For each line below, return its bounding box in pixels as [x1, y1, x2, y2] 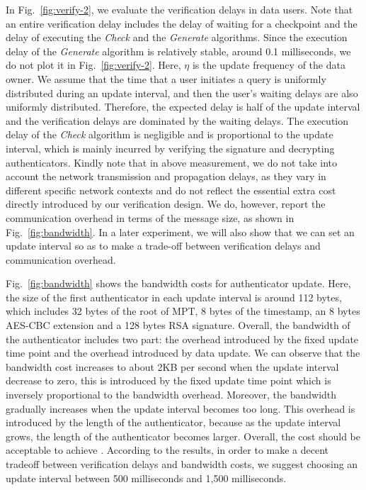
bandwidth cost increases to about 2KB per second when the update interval [6, 359, 339, 374]
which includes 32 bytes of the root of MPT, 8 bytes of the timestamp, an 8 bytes [6, 304, 360, 318]
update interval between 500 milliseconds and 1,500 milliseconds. [6, 470, 287, 485]
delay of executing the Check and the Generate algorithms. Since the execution [6, 30, 348, 45]
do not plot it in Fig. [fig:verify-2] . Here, [6, 57, 181, 72]
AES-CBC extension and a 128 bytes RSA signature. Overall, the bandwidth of [6, 318, 350, 333]
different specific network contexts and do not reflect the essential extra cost [6, 182, 336, 197]
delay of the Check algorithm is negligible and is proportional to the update [6, 127, 333, 142]
